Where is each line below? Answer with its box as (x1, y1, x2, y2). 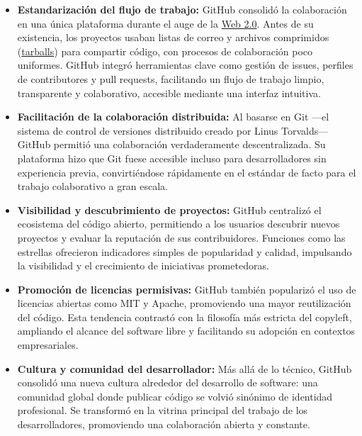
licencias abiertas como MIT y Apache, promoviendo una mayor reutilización (17, 296, 351, 311)
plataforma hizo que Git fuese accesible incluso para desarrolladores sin (17, 150, 327, 165)
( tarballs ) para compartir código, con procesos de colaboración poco (17, 43, 313, 58)
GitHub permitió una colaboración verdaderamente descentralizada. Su (17, 137, 326, 152)
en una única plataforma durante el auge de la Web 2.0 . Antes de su (17, 16, 314, 30)
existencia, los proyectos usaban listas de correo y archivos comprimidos (17, 30, 329, 45)
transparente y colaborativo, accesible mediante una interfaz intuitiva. (17, 85, 321, 100)
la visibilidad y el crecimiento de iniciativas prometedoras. (17, 258, 269, 273)
